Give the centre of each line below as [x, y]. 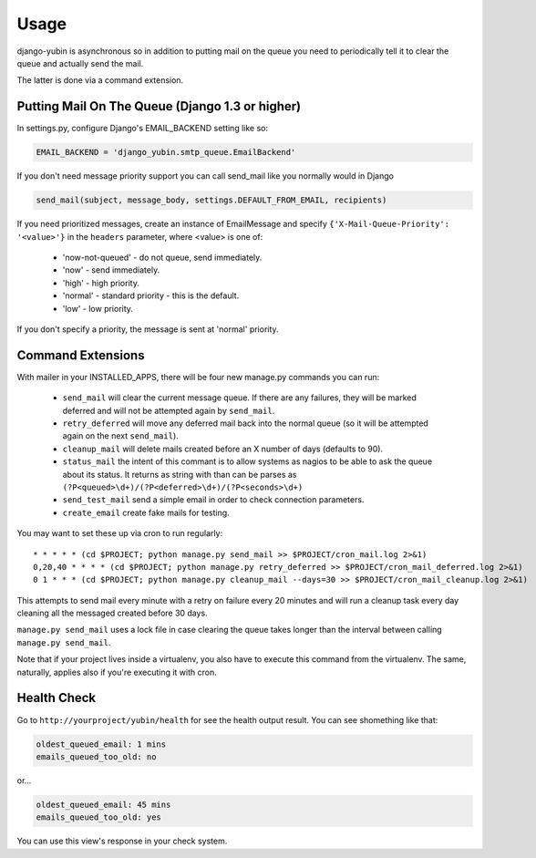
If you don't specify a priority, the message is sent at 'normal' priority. [148, 329]
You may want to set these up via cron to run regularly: [120, 533]
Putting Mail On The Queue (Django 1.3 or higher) [159, 106]
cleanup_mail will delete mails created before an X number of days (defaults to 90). [222, 449]
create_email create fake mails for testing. [146, 512]
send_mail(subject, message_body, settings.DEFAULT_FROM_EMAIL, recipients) [211, 200]
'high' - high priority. [101, 283]
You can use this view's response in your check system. [122, 841]
